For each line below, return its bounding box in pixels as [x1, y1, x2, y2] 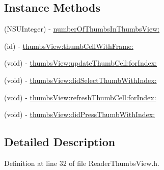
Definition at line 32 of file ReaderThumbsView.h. [4, 157, 160, 168]
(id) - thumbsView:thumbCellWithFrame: [4, 40, 133, 51]
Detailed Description [4, 134, 116, 150]
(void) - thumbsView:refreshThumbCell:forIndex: [4, 92, 156, 102]
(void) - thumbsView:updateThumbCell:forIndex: [4, 58, 157, 68]
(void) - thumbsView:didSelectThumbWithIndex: [4, 74, 157, 85]
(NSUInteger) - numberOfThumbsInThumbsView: [4, 23, 160, 34]
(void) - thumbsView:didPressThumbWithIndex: [4, 109, 155, 120]
